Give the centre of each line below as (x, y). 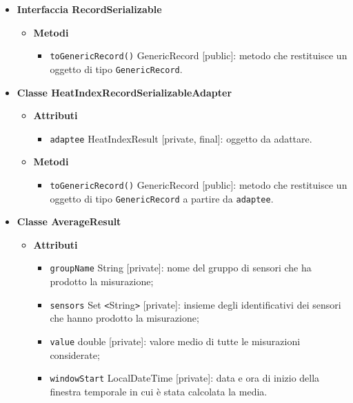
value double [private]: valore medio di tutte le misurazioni (175, 341)
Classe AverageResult (69, 221)
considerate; (75, 354)
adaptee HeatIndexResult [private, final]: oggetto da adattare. (181, 138)
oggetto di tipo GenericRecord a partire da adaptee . (162, 198)
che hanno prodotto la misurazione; (124, 318)
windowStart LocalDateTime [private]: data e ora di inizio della (185, 378)
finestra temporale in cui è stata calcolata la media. (159, 391)
